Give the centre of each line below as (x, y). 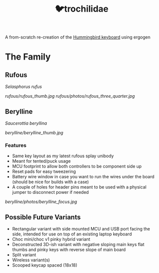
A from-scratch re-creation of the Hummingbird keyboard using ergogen (78, 37)
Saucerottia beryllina (26, 123)
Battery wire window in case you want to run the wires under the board (83, 177)
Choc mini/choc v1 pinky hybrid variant (51, 239)
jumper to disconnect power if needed (50, 192)
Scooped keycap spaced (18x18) (45, 265)
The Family (28, 57)
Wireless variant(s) (31, 260)
